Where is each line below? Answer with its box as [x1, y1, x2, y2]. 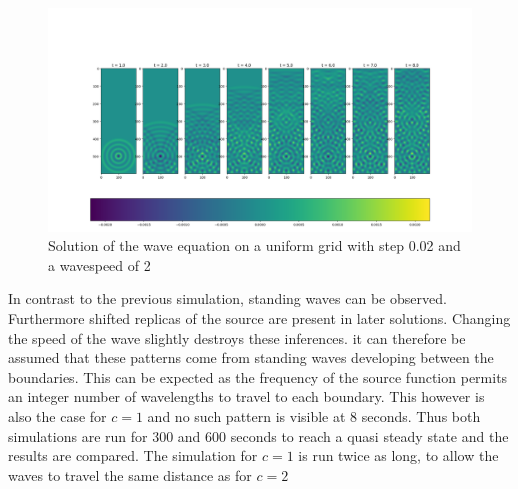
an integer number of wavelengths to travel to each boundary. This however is [8, 386, 485, 407]
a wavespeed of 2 [48, 254, 151, 275]
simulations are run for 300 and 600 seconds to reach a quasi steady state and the [8, 425, 509, 446]
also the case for [8, 405, 107, 426]
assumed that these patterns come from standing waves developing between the [8, 347, 494, 368]
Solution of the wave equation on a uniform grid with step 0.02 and [48, 235, 461, 256]
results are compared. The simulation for [8, 445, 258, 466]
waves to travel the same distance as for [8, 464, 252, 485]
